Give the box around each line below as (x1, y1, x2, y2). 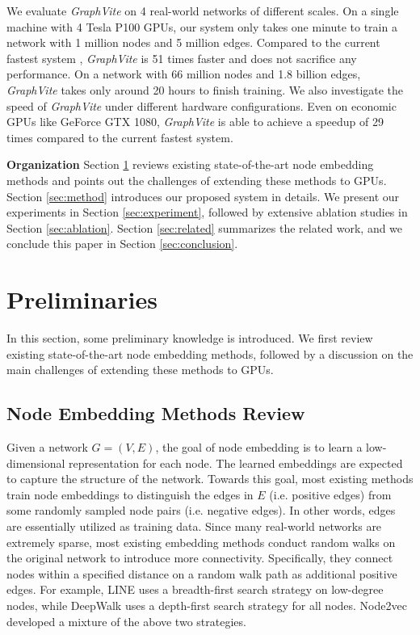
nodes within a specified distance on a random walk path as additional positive (6, 565, 397, 582)
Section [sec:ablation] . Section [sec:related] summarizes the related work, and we (6, 219, 403, 236)
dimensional (6, 454, 65, 471)
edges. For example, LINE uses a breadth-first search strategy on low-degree (6, 581, 384, 598)
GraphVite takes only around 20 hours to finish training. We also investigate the (6, 81, 404, 98)
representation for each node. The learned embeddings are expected (69, 454, 403, 471)
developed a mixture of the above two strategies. (6, 612, 246, 629)
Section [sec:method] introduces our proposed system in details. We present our (6, 187, 400, 204)
